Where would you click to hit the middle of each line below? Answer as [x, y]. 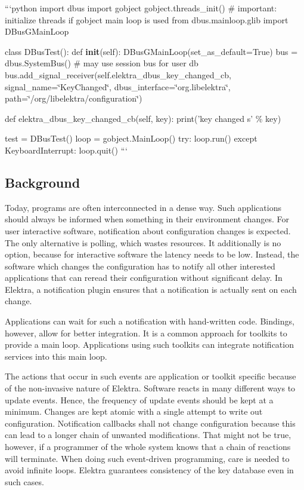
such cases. [24, 481]
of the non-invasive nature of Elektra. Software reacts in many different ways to [150, 388]
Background [43, 182]
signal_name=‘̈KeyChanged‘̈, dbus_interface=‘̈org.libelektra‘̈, [118, 86]
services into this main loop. [56, 356]
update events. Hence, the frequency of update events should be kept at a [139, 399]
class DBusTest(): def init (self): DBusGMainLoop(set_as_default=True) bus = [151, 51]
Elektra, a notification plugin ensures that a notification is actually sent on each [151, 289]
